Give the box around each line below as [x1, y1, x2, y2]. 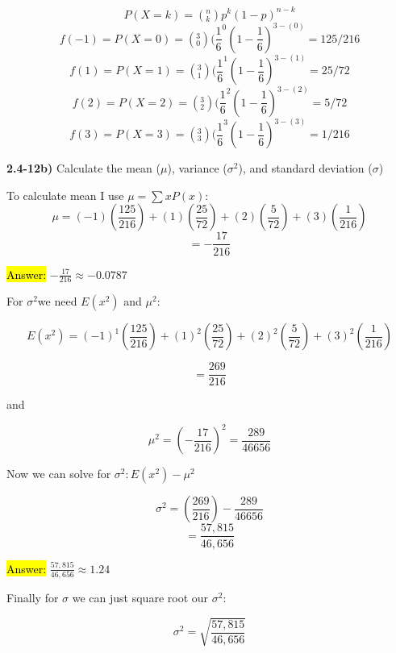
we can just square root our [72, 589, 209, 605]
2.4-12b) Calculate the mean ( [6, 160, 160, 177]
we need [37, 293, 77, 310]
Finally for [6, 589, 59, 605]
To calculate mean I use [6, 186, 124, 203]
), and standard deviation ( [238, 160, 373, 177]
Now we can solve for [6, 465, 111, 482]
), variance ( [167, 160, 227, 177]
